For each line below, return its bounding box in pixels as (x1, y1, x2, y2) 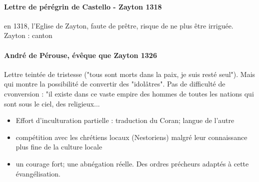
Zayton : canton (4, 30, 52, 40)
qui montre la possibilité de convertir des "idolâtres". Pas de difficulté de (4, 78, 225, 89)
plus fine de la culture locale (15, 141, 102, 152)
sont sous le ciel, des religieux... (4, 98, 100, 108)
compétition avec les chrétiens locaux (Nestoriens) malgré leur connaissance (15, 131, 247, 142)
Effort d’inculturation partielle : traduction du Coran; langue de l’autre (15, 115, 234, 125)
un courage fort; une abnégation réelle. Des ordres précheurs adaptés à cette (15, 158, 249, 168)
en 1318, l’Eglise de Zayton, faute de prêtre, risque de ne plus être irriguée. (4, 20, 233, 30)
